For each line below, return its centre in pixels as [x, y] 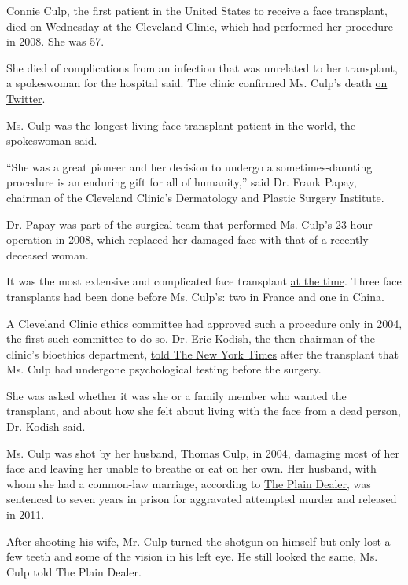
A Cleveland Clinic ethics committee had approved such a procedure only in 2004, [204, 323]
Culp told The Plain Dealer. [74, 571]
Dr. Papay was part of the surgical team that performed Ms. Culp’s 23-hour [189, 224]
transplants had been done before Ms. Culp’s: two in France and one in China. [195, 296]
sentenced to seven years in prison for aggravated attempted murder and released [202, 499]
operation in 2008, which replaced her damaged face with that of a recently [187, 239]
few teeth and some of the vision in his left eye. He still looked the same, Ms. [192, 556]
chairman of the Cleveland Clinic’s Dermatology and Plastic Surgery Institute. [195, 197]
